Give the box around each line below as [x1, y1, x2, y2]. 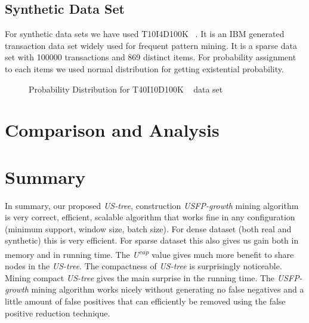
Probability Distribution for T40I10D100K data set [29, 82, 223, 95]
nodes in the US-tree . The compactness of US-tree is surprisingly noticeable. [5, 260, 282, 272]
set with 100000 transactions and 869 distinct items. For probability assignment [5, 51, 296, 63]
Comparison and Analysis [5, 118, 220, 142]
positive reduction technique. [5, 306, 110, 319]
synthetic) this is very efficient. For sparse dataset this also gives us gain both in [5, 234, 299, 247]
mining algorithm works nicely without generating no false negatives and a [31, 283, 304, 296]
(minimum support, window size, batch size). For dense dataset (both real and [5, 222, 292, 235]
